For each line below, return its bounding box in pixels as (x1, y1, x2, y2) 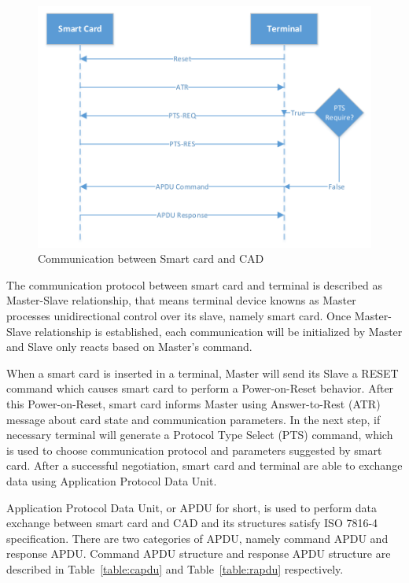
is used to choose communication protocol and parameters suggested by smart (6, 441, 382, 458)
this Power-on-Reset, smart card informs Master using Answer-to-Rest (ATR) (6, 396, 381, 412)
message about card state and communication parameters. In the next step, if (6, 411, 381, 427)
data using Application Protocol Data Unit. (6, 473, 217, 489)
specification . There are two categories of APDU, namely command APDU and (6, 529, 389, 546)
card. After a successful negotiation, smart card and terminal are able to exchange (6, 457, 403, 474)
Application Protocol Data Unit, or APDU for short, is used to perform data (6, 499, 378, 515)
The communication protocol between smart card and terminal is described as (6, 276, 383, 293)
